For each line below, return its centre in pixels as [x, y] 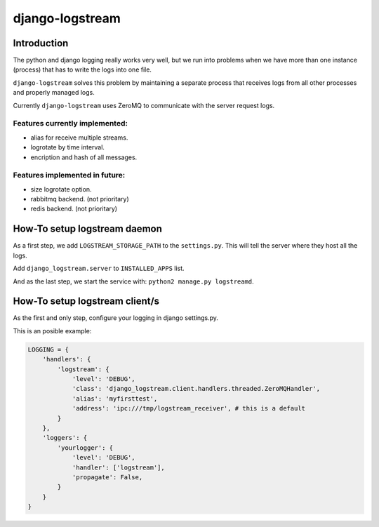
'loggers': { [65, 438]
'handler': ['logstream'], [118, 467]
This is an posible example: [52, 331]
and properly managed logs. [54, 93]
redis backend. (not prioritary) [74, 209]
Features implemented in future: [69, 175]
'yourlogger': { [85, 448]
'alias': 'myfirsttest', [115, 399]
